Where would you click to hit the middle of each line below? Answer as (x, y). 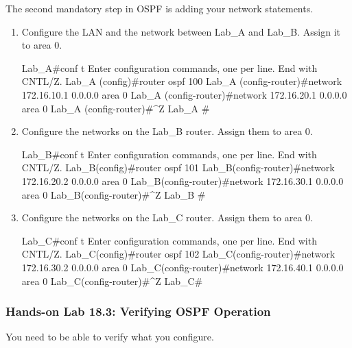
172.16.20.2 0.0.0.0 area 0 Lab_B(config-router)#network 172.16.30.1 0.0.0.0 (183, 181)
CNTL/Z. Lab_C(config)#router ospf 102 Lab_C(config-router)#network (178, 254)
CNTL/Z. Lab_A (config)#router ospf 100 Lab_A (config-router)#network (182, 81)
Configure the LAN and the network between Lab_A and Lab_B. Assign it (181, 31)
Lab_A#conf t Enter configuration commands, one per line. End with (169, 67)
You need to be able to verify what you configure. (110, 337)
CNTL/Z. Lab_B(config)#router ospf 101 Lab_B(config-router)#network (178, 167)
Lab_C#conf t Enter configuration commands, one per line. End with (169, 240)
